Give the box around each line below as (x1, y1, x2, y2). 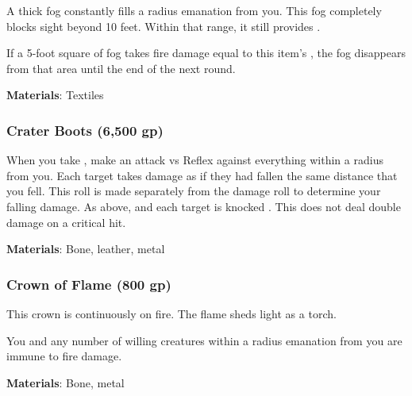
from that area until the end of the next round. (6, 60, 236, 76)
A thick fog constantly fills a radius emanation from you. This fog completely (6, 2, 382, 18)
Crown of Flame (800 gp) (6, 274, 171, 294)
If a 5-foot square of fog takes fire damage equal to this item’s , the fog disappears (6, 44, 406, 61)
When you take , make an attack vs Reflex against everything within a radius (6, 152, 383, 168)
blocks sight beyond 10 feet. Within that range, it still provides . (6, 17, 321, 34)
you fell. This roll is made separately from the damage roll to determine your (6, 183, 381, 199)
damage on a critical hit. (6, 213, 126, 230)
